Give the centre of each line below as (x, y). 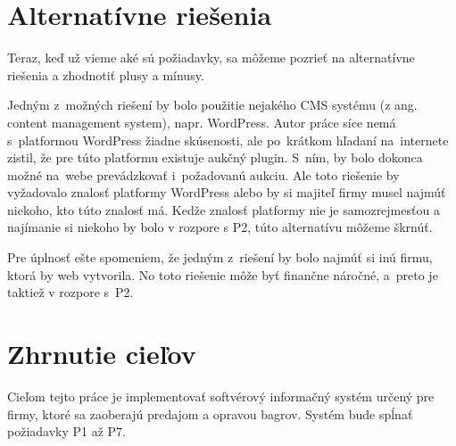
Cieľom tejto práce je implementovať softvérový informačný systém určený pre (221, 396)
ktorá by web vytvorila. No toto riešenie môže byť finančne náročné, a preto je (223, 274)
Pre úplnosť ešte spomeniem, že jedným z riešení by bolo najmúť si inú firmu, (220, 257)
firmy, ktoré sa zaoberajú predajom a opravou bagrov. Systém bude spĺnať (210, 413)
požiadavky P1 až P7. (67, 431)
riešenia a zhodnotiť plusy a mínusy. (106, 74)
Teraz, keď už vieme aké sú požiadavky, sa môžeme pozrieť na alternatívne (211, 58)
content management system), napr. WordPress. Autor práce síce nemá (202, 122)
